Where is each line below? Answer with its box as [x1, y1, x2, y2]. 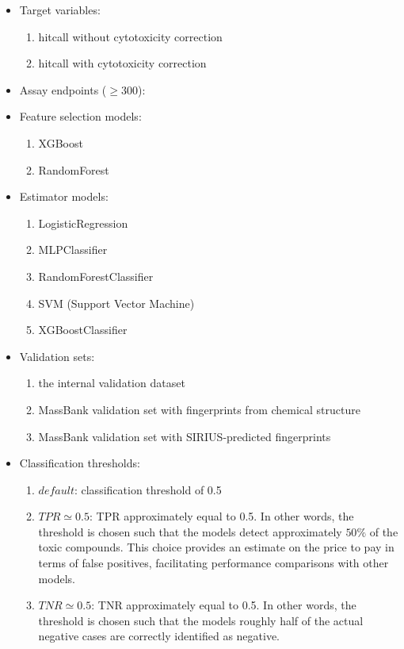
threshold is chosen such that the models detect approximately [38, 523, 342, 540]
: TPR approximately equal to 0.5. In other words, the [89, 508, 354, 524]
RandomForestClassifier [38, 267, 154, 284]
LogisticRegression [38, 214, 128, 231]
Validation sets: [19, 348, 95, 364]
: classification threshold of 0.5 [74, 481, 222, 497]
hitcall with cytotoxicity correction [38, 55, 207, 71]
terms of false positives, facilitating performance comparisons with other [38, 555, 389, 571]
